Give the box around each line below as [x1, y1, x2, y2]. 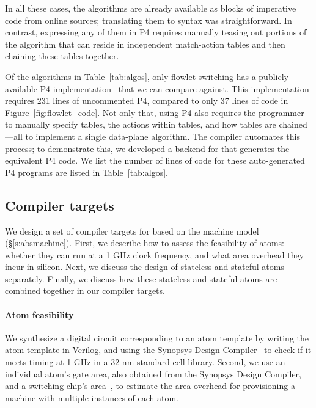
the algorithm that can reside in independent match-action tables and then [5, 37, 285, 50]
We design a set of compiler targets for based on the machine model [5, 224, 259, 237]
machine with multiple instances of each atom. [5, 391, 179, 404]
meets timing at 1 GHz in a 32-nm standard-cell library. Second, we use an [5, 355, 285, 368]
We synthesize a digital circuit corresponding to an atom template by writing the [5, 331, 309, 344]
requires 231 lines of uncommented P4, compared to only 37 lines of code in [5, 94, 288, 107]
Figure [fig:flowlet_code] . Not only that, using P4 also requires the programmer [5, 106, 304, 118]
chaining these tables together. [5, 49, 119, 62]
